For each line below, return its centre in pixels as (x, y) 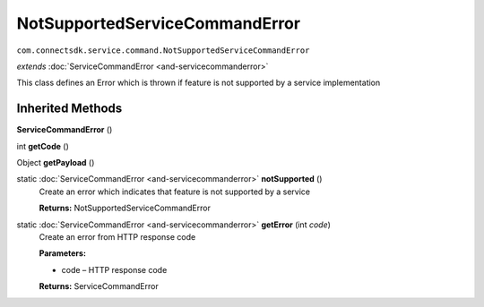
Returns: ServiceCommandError (99, 286)
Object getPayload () (56, 163)
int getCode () (43, 146)
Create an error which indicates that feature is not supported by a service (175, 192)
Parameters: (63, 253)
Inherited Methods (69, 109)
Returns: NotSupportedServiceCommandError (125, 208)
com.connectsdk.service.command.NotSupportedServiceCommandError (163, 50)
